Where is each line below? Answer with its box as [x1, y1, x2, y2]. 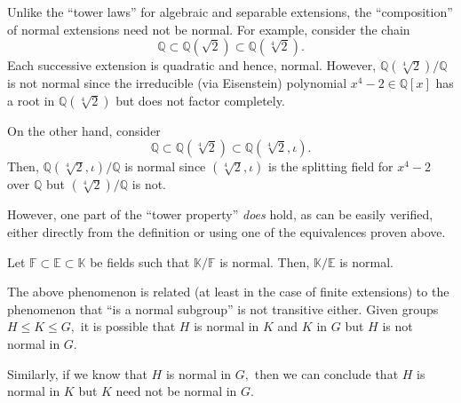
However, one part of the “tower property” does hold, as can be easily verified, [7, 205, 433, 224]
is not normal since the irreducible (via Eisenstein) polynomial [7, 74, 347, 92]
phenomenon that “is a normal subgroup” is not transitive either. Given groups [7, 299, 439, 318]
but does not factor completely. [115, 91, 285, 109]
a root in [7, 91, 55, 109]
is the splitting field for [268, 157, 393, 176]
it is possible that [80, 317, 176, 336]
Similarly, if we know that [7, 364, 147, 383]
